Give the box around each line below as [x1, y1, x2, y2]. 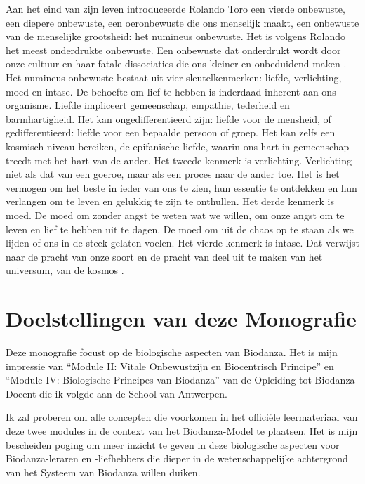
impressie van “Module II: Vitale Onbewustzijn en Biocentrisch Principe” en [6, 358, 334, 373]
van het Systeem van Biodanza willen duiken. [6, 464, 201, 479]
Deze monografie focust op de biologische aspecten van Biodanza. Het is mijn [6, 345, 338, 359]
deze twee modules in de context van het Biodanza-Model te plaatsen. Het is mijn [6, 423, 358, 438]
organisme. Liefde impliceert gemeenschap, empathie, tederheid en [6, 98, 290, 112]
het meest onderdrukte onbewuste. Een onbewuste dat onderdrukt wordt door [6, 42, 341, 57]
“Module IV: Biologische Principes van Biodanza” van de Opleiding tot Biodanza [6, 372, 355, 387]
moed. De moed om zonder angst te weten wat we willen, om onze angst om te [6, 207, 345, 222]
